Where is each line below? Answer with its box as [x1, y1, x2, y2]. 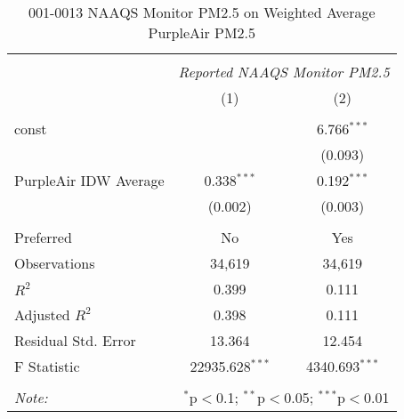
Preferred [14, 227, 72, 247]
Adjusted [14, 304, 70, 325]
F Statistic [14, 356, 80, 376]
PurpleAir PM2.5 [148, 22, 256, 43]
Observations [14, 253, 95, 273]
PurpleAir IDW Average [14, 170, 165, 190]
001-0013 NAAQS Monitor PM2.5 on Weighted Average [28, 2, 376, 22]
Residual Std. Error [14, 330, 136, 351]
